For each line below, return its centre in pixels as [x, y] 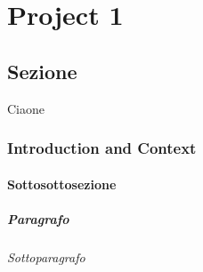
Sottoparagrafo [46, 256]
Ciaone [26, 108]
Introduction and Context [102, 148]
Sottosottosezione [62, 184]
